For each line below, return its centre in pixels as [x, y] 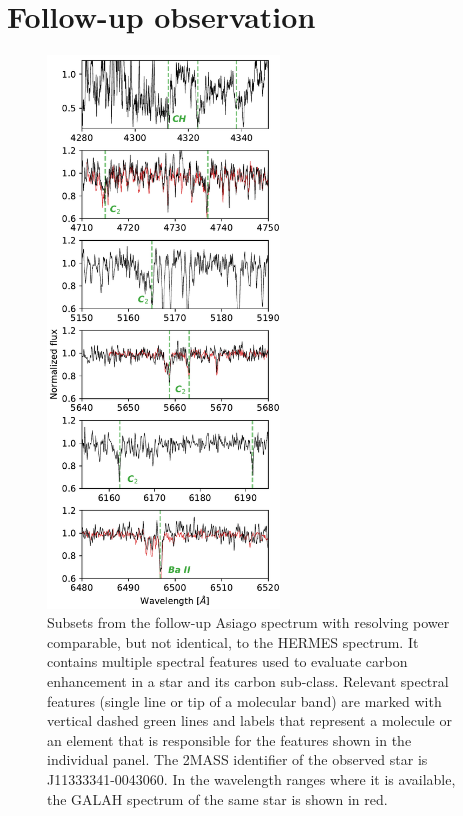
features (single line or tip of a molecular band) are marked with [244, 700]
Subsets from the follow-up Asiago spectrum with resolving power [248, 622]
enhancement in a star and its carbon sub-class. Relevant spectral [248, 680]
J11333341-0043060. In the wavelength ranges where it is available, [251, 778]
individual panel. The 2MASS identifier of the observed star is [237, 759]
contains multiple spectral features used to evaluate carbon [227, 661]
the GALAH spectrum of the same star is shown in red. [217, 798]
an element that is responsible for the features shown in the [229, 739]
